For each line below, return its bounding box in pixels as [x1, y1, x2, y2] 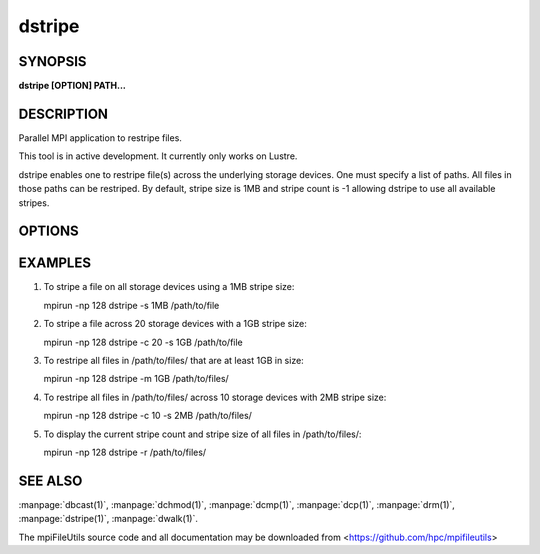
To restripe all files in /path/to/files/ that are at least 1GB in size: [43, 355, 304, 367]
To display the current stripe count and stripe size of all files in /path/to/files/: [43, 428, 362, 440]
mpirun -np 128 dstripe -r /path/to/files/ [43, 446, 207, 458]
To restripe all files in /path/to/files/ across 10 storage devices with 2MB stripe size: [43, 391, 387, 403]
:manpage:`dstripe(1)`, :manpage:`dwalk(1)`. [18, 513, 199, 525]
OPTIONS [18, 223, 79, 240]
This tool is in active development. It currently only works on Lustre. [18, 150, 298, 162]
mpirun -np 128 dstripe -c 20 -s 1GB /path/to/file [43, 336, 244, 348]
